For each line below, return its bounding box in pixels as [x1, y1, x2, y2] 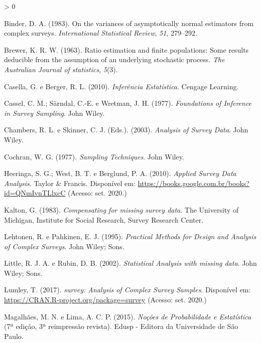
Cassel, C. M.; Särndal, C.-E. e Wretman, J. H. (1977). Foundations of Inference [4, 98, 252, 108]
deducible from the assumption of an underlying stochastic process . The [4, 54, 225, 65]
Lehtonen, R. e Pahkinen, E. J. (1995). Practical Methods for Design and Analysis [4, 231, 256, 242]
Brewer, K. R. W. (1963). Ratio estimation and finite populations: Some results [4, 44, 249, 55]
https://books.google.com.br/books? [138, 178, 249, 188]
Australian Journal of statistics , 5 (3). [4, 64, 118, 74]
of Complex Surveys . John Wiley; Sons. [4, 241, 124, 251]
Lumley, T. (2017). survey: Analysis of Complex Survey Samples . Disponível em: [4, 284, 251, 295]
